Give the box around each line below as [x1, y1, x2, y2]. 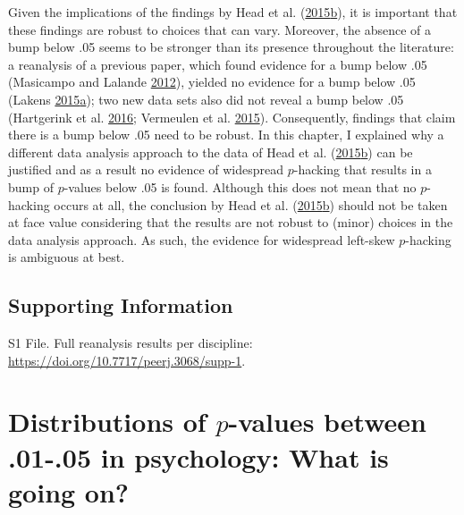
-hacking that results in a [293, 160, 432, 179]
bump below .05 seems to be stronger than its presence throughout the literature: [8, 38, 454, 56]
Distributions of [8, 403, 207, 440]
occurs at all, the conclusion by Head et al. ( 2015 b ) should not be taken [54, 195, 448, 214]
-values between [228, 403, 427, 440]
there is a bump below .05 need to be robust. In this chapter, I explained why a [8, 125, 444, 144]
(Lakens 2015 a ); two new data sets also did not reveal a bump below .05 [8, 89, 404, 108]
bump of [8, 177, 54, 196]
